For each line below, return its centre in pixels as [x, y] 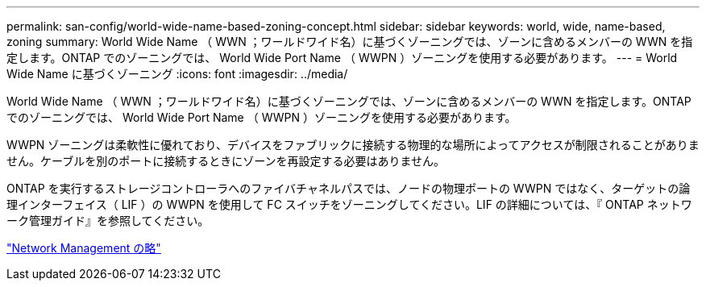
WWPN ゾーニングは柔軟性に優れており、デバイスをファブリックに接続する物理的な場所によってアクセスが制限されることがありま [353, 145]
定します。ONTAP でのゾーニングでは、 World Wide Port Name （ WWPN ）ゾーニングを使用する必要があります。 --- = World [342, 58]
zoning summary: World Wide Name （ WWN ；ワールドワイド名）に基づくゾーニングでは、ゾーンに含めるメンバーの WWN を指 [350, 42]
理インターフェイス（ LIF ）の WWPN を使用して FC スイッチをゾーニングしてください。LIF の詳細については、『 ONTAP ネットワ [349, 204]
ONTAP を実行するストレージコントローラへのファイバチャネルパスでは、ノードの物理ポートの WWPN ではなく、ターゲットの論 [349, 188]
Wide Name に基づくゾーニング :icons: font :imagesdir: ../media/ [177, 74]
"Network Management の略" [84, 248]
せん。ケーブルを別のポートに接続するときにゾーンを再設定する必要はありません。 [226, 161]
